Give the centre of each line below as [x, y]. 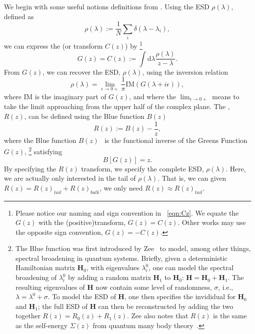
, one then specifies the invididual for [180, 296]
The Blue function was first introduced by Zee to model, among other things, [133, 248]
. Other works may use [212, 222]
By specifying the [30, 168]
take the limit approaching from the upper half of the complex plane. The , [117, 106]
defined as [19, 16]
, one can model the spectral [191, 267]
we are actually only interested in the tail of [70, 178]
